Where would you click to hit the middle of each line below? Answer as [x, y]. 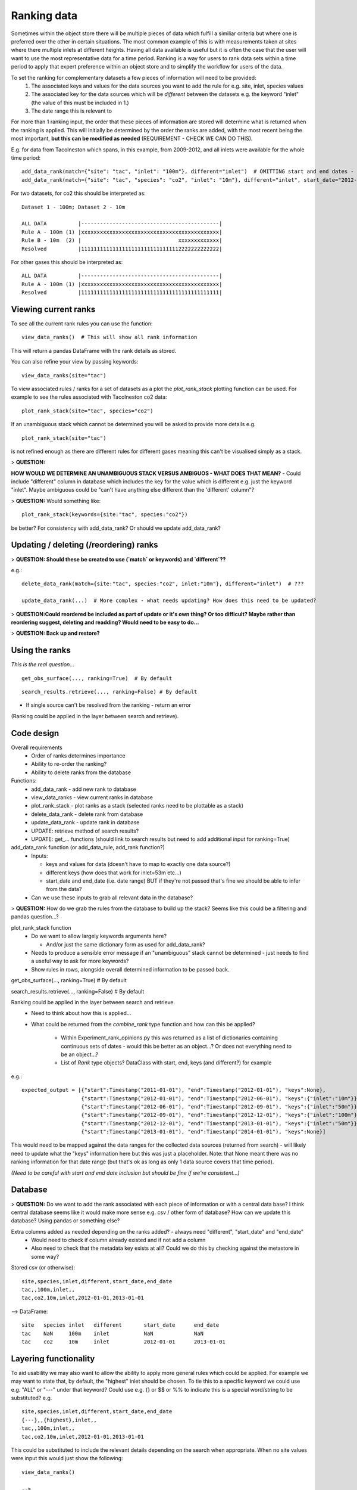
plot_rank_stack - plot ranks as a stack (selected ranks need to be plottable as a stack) [137, 806]
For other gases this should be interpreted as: [67, 262]
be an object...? [79, 1054]
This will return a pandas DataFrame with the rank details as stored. [94, 350]
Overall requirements [37, 747]
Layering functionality [53, 1359]
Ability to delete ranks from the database [81, 772]
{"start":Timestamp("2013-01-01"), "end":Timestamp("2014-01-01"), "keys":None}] [203, 1132]
